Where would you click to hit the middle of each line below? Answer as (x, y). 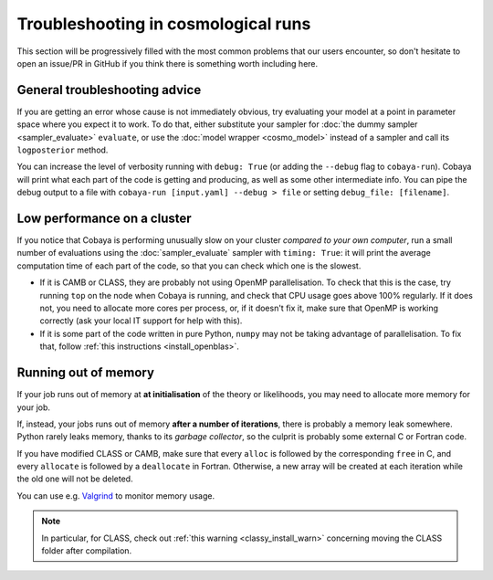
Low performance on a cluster (104, 218)
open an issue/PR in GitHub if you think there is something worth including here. (168, 63)
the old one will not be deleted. (75, 479)
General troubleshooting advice (109, 90)
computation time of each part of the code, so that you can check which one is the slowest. (189, 266)
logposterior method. (63, 150)
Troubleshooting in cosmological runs (164, 24)
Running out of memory (86, 373)
